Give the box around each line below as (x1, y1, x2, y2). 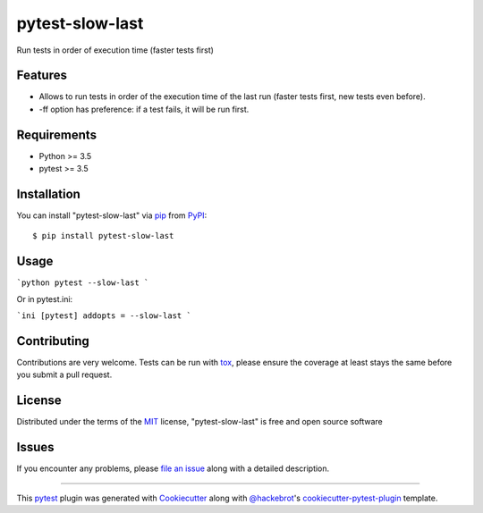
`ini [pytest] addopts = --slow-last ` (16, 311, 191, 321)
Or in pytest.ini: (16, 293, 73, 304)
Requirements (16, 127, 97, 142)
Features (16, 68, 67, 83)
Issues (16, 440, 55, 455)
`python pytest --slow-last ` (16, 278, 149, 288)
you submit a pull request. (16, 369, 113, 380)
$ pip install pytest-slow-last (32, 231, 174, 241)
